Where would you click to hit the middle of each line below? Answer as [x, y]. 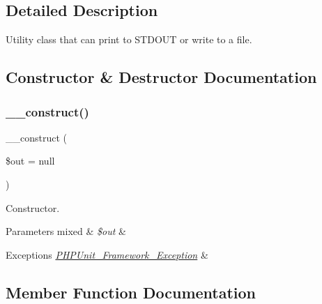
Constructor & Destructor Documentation [161, 77]
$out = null [30, 161]
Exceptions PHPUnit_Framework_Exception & [107, 254]
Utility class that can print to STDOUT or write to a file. [129, 39]
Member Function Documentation [131, 292]
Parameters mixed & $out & [66, 231]
